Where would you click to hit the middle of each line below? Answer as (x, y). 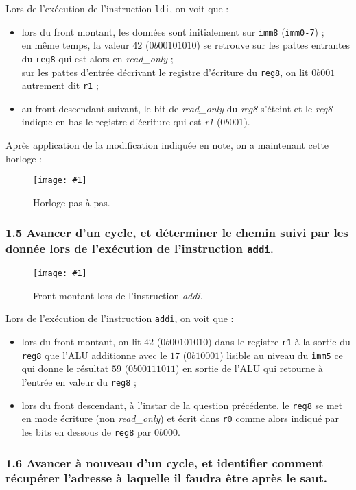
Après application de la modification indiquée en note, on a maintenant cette (167, 145)
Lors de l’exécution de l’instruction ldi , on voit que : (117, 8)
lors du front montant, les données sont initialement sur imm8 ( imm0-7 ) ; (173, 31)
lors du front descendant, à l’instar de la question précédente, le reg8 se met (182, 405)
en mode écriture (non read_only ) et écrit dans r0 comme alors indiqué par (180, 418)
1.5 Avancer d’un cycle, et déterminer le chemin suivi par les (177, 233)
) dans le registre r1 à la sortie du (279, 342)
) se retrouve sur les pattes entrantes (273, 45)
